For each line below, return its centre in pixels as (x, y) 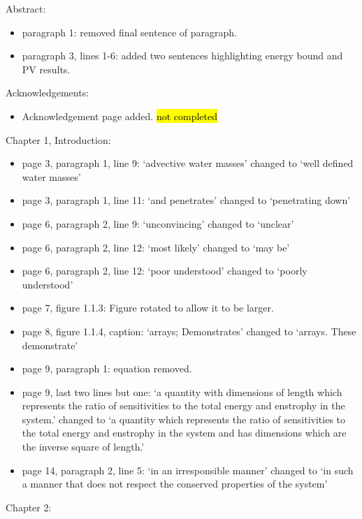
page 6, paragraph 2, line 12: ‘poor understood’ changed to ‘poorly (165, 271)
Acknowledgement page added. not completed (120, 116)
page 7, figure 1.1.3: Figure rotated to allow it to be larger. (148, 308)
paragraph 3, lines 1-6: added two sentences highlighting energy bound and (182, 56)
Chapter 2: (29, 507)
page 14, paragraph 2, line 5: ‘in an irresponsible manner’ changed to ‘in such (188, 470)
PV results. (46, 69)
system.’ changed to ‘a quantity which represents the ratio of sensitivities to (184, 419)
